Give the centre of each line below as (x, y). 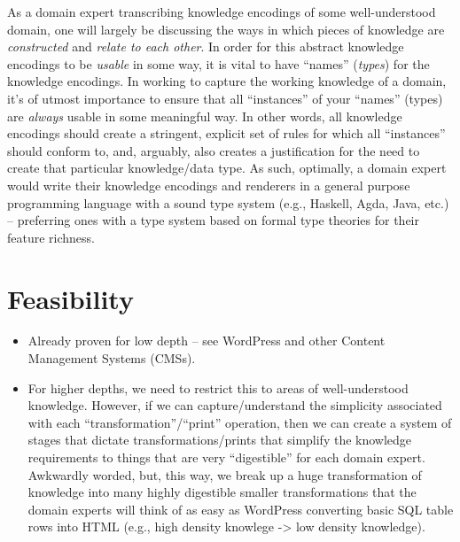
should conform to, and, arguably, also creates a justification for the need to (214, 150)
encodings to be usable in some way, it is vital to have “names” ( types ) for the (218, 63)
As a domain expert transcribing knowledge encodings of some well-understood (222, 12)
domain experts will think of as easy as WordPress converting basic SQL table (241, 509)
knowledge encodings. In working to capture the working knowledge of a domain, (227, 81)
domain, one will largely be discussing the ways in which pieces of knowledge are (226, 29)
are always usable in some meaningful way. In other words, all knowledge (205, 116)
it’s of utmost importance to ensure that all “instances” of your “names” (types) (225, 98)
